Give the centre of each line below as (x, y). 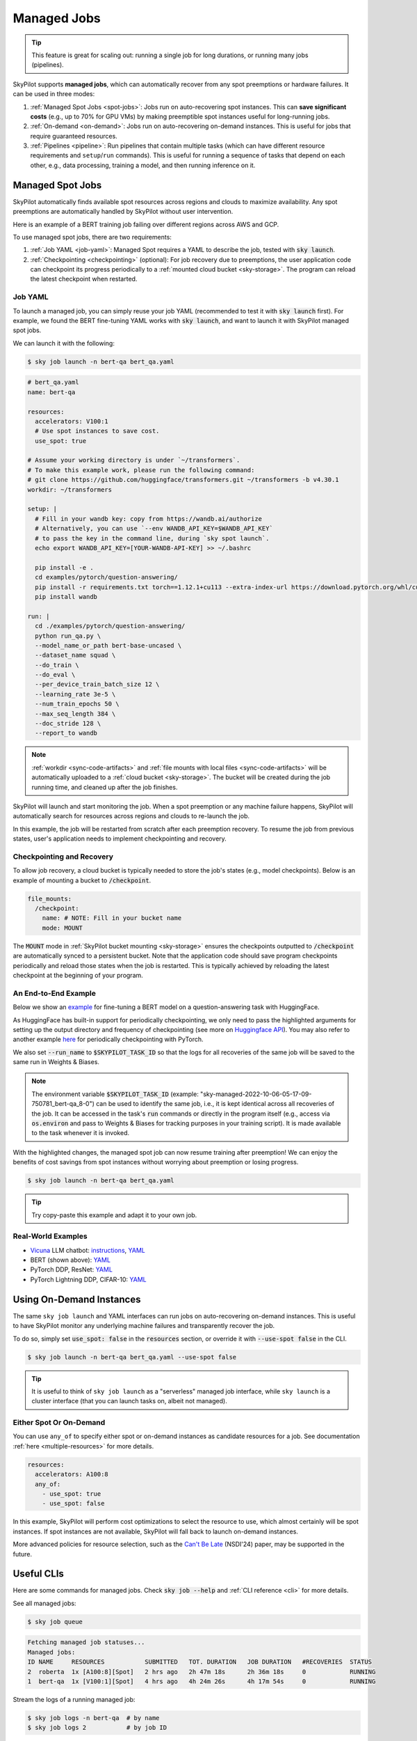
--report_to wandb (66, 733)
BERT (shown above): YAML (71, 1260)
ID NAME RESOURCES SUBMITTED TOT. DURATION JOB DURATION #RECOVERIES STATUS (199, 1662)
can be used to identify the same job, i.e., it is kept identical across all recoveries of (215, 1104)
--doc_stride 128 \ (68, 724)
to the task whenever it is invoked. (81, 1133)
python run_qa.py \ (68, 636)
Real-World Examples (50, 1236)
